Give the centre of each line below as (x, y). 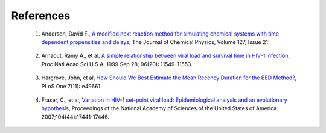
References (41, 16)
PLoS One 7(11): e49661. (72, 86)
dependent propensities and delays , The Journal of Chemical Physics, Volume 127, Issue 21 (155, 42)
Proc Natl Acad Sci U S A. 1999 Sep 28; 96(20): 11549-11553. (117, 64)
